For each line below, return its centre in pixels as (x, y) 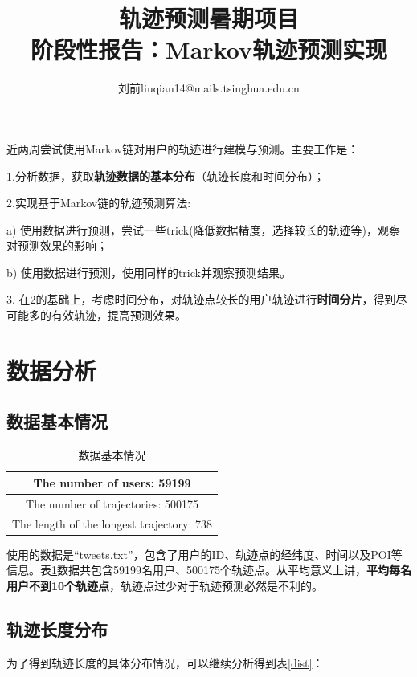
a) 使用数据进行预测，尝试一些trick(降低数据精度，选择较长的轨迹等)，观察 (204, 229)
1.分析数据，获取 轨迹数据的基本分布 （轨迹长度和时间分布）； (166, 175)
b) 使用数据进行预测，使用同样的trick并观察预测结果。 (149, 272)
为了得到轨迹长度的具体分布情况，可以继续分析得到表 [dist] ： (165, 662)
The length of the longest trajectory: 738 (112, 523)
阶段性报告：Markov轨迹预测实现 (209, 49)
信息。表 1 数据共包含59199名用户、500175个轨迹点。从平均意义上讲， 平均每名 (209, 570)
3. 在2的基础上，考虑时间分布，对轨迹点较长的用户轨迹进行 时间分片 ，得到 (201, 299)
